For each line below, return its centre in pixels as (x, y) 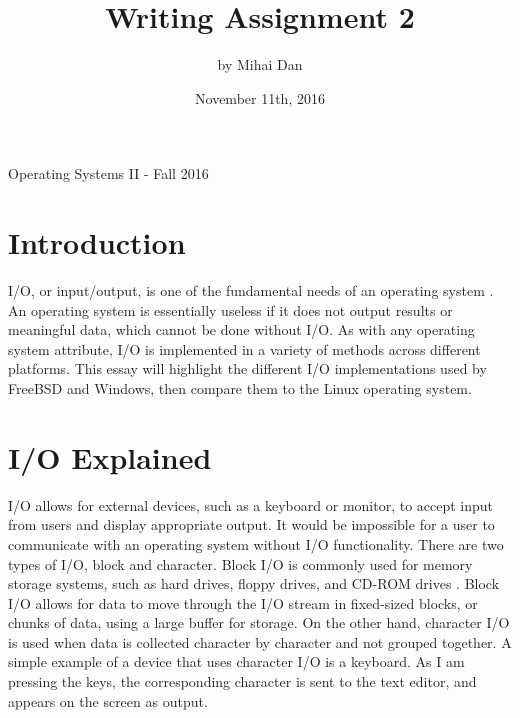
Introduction (97, 242)
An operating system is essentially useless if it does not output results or (230, 309)
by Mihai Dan (260, 64)
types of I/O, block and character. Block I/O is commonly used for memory (240, 563)
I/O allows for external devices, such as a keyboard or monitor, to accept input (251, 504)
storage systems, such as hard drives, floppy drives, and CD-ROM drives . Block (254, 583)
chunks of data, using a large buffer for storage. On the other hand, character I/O (259, 622)
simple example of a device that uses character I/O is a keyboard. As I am (236, 661)
